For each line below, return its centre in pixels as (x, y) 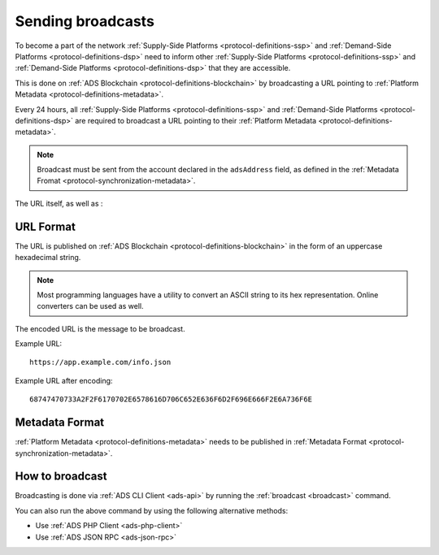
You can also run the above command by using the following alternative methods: (152, 510)
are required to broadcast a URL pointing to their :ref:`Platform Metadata (196, 120)
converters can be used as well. (90, 306)
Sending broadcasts (85, 21)
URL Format (46, 226)
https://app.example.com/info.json (100, 362)
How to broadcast (61, 477)
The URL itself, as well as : (59, 203)
